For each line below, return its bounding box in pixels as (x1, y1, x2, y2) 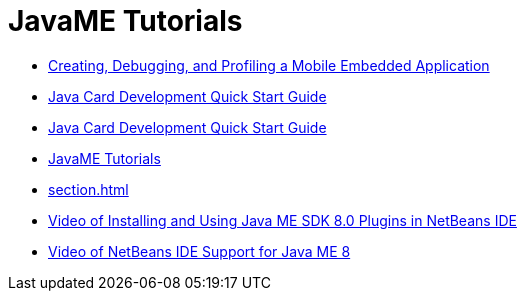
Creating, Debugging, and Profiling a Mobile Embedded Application (48, 56, 490, 74)
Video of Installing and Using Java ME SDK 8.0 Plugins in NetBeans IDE (48, 211, 517, 229)
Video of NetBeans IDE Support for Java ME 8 (48, 242, 351, 260)
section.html (48, 180, 129, 198)
